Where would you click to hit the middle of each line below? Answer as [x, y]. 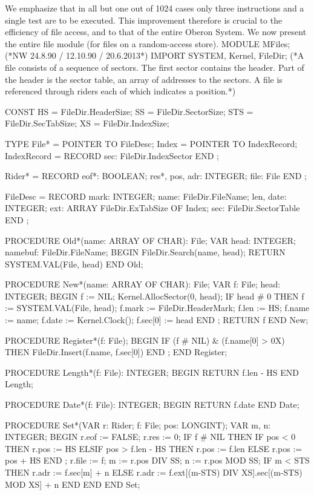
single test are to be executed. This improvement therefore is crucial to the [144, 20]
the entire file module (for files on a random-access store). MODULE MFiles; [148, 43]
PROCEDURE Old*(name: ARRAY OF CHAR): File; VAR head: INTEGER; [150, 240]
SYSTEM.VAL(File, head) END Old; [74, 264]
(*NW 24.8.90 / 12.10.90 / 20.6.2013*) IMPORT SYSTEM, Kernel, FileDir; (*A [155, 55]
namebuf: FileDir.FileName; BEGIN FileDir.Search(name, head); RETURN [145, 252]
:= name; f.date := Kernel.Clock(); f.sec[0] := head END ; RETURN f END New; [157, 320]
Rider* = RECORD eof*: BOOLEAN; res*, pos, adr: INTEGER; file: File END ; [156, 176]
